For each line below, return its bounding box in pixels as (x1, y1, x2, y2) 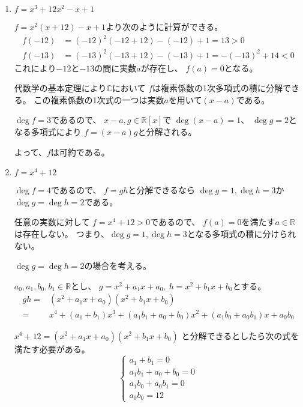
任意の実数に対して (14, 216, 90, 228)
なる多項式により (14, 125, 82, 138)
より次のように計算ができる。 (105, 20, 223, 32)
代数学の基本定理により (14, 82, 107, 94)
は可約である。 (50, 145, 110, 158)
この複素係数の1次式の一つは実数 (34, 93, 164, 106)
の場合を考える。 (84, 259, 151, 272)
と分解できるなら (128, 184, 196, 196)
